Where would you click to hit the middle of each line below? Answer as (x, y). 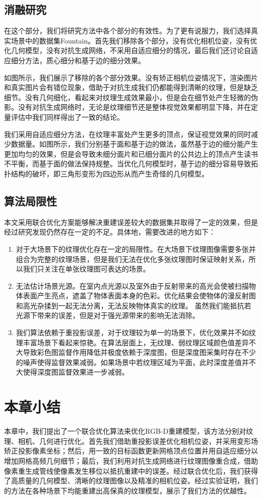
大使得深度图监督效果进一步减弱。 (72, 372)
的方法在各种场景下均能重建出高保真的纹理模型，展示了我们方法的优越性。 (127, 490)
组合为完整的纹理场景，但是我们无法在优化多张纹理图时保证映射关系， (132, 259)
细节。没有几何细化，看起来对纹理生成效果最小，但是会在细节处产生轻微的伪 (131, 97)
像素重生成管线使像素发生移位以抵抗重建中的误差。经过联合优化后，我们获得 (131, 470)
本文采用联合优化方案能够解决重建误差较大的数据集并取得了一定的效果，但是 (131, 222)
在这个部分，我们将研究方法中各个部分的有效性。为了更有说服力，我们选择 (127, 31)
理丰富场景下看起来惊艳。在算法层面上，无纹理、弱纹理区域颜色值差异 (132, 342)
